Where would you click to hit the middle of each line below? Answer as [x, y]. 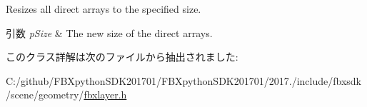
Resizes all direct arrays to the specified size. [104, 9]
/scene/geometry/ [45, 95]
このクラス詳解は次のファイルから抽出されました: [122, 57]
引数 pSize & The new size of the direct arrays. [109, 32]
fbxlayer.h [105, 95]
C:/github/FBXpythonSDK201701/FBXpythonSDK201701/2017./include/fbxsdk [183, 80]
